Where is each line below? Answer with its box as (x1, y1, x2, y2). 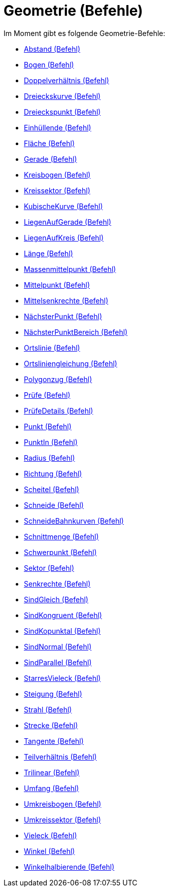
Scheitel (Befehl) (24, 485, 79, 494)
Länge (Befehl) (24, 249, 73, 258)
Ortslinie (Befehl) (24, 343, 80, 352)
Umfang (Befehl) (24, 783, 79, 793)
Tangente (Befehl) (24, 736, 84, 745)
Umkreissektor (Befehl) (24, 815, 101, 824)
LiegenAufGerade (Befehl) (24, 217, 112, 226)
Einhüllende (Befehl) (24, 123, 91, 132)
